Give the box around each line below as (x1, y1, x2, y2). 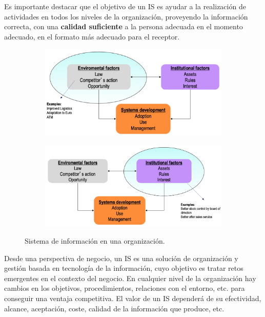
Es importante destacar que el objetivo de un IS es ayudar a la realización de (4, 1, 246, 11)
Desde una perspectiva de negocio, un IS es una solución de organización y (4, 252, 238, 263)
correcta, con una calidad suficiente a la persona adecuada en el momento (4, 21, 243, 32)
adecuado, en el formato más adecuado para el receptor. (4, 31, 180, 42)
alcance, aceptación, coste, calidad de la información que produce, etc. (4, 303, 225, 313)
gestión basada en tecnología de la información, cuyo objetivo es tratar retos (4, 263, 243, 273)
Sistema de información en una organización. (25, 235, 165, 246)
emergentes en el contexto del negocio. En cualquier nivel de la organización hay (4, 272, 256, 283)
